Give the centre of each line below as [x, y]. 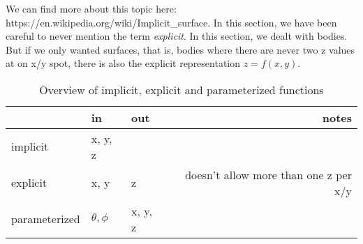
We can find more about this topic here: [91, 8]
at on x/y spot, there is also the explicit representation [123, 63]
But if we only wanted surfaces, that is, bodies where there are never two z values [180, 49]
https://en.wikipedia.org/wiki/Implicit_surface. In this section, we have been [171, 22]
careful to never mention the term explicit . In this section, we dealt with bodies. [177, 36]
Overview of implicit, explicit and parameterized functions [181, 89]
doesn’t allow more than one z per [268, 174]
